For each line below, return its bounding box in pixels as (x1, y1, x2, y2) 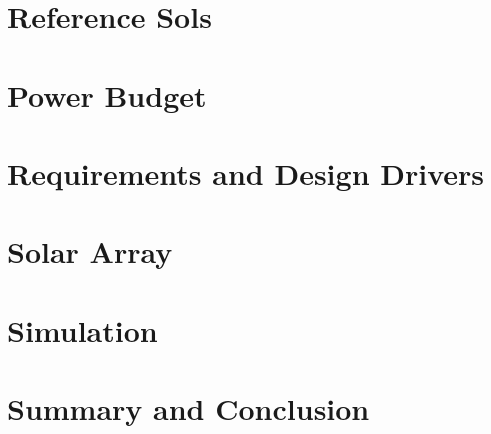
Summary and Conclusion (7, 388, 370, 429)
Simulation (7, 309, 158, 350)
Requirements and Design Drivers (7, 152, 485, 193)
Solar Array (7, 231, 173, 272)
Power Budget (7, 74, 207, 115)
